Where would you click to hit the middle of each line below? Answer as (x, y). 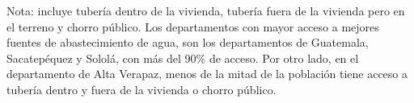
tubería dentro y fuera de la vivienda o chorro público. (142, 89)
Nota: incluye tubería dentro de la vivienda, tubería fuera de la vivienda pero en (206, 10)
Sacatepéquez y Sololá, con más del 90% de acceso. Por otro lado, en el (183, 58)
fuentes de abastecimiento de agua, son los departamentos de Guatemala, (188, 42)
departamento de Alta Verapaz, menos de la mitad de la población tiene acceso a (207, 74)
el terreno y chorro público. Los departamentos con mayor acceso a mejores (193, 26)
